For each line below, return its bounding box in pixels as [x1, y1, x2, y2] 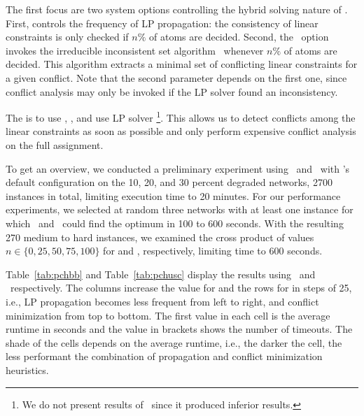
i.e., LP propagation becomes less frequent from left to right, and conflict [6, 294, 319, 308]
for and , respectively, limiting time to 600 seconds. [103, 243, 323, 258]
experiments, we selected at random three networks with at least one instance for [6, 202, 353, 217]
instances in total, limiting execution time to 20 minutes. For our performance [6, 188, 341, 203]
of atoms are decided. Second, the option [149, 29, 329, 44]
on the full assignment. [6, 138, 104, 152]
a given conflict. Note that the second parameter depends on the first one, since [6, 70, 347, 85]
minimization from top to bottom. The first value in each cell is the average [6, 308, 330, 322]
